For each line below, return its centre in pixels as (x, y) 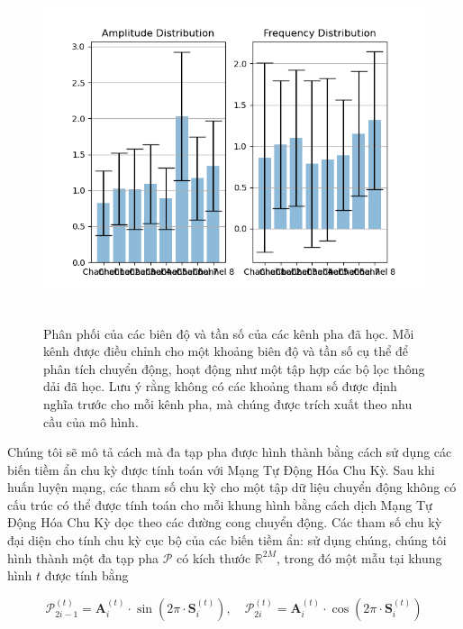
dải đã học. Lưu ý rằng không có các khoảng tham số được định (220, 386)
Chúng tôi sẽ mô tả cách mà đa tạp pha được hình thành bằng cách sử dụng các (230, 452)
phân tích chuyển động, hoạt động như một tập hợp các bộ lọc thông (234, 368)
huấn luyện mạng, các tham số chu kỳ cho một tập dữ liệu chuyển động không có (232, 487)
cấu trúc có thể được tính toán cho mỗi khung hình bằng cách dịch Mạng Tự (220, 504)
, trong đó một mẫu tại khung (359, 557)
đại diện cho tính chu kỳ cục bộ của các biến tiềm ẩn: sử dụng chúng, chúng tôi (227, 540)
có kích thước (214, 557)
